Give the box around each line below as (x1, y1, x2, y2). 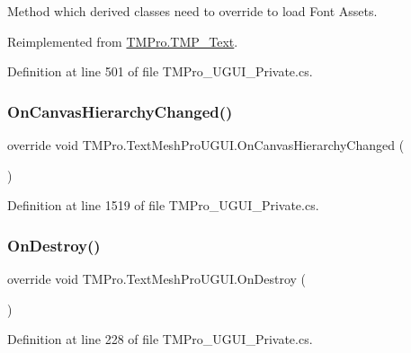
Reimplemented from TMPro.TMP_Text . (7, 31, 238, 50)
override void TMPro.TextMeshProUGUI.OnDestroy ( (7, 269, 307, 287)
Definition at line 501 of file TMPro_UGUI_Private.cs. (7, 62, 313, 81)
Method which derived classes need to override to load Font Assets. (7, 2, 378, 20)
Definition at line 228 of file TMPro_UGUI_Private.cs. (7, 330, 313, 349)
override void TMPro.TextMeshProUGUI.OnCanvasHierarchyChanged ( (7, 136, 405, 154)
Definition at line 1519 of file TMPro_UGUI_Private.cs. (7, 196, 319, 215)
